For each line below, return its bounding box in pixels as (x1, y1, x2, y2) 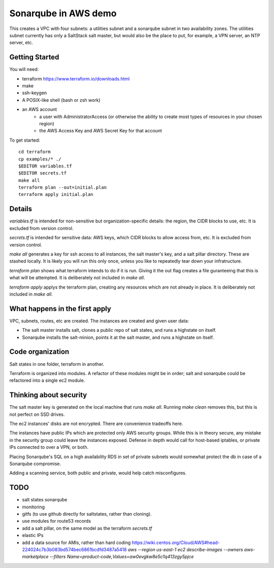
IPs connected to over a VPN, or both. (9, 444, 89, 450)
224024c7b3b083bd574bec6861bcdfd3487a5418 (22, 546, 127, 552)
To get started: (9, 137, 41, 143)
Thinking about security (9, 391, 87, 400)
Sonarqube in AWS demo (9, 8, 117, 19)
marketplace (22, 554, 49, 560)
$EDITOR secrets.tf (18, 171, 67, 176)
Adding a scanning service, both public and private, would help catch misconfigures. (9, 470, 187, 476)
